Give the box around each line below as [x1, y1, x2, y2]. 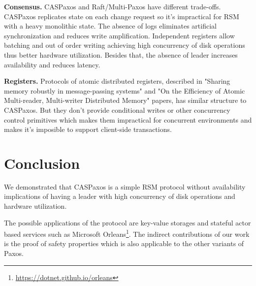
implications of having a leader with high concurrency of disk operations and [4, 191, 235, 201]
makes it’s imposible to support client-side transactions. [4, 124, 172, 134]
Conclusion [4, 153, 80, 173]
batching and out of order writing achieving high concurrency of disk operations [4, 40, 245, 50]
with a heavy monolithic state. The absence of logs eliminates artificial [4, 21, 217, 31]
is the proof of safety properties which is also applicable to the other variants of [4, 238, 244, 249]
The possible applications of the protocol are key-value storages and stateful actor [4, 217, 251, 227]
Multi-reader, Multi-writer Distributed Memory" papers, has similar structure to [4, 95, 247, 105]
